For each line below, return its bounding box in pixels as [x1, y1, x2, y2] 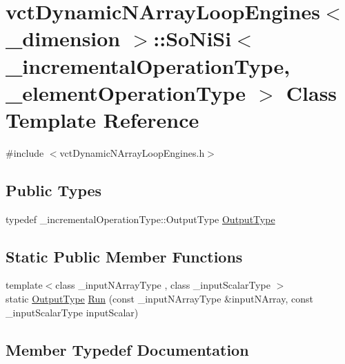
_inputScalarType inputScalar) [6, 305, 139, 319]
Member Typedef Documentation [6, 338, 249, 360]
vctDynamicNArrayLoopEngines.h [59, 145, 205, 160]
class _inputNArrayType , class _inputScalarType [55, 278, 270, 292]
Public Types [6, 179, 102, 200]
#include [6, 145, 44, 160]
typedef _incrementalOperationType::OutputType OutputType [6, 211, 275, 226]
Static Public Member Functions [6, 245, 243, 267]
